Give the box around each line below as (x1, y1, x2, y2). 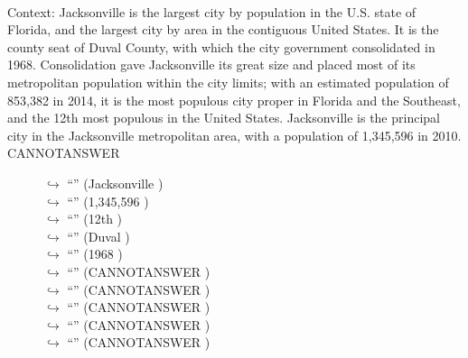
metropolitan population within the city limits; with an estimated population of (7, 72, 449, 91)
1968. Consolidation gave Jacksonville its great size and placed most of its (7, 55, 416, 74)
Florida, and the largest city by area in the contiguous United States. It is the (7, 20, 439, 39)
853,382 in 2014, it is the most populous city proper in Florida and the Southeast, (7, 90, 461, 109)
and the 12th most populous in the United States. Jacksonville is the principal (7, 108, 440, 127)
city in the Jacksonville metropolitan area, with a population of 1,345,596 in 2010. (7, 125, 462, 144)
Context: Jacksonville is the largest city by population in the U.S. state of (7, 2, 417, 21)
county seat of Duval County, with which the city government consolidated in (7, 37, 435, 56)
